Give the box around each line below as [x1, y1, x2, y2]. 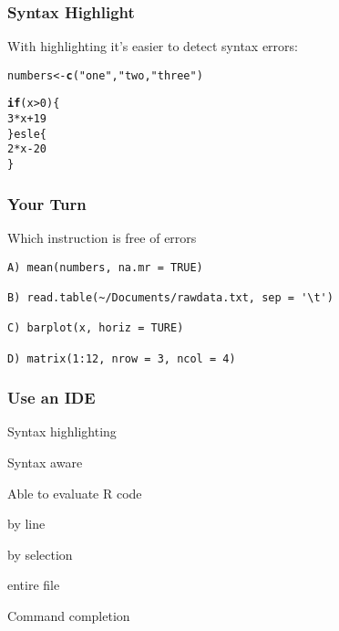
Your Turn [7, 192, 87, 215]
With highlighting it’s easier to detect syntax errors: [7, 37, 298, 56]
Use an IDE [7, 386, 96, 409]
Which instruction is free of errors [7, 227, 197, 247]
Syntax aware [7, 452, 83, 471]
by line [7, 514, 46, 533]
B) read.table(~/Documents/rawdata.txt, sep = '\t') [7, 290, 334, 304]
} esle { [7, 127, 46, 141]
